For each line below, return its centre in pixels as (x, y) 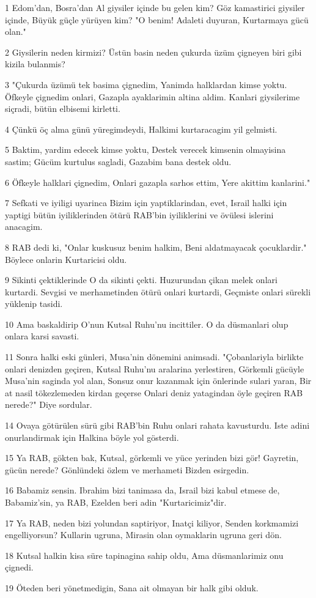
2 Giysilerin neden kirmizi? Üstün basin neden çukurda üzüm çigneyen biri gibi (153, 52)
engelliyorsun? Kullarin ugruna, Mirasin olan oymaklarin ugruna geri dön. (143, 535)
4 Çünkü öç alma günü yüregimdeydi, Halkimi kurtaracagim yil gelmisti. (141, 129)
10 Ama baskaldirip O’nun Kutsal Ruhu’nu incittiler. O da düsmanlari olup (147, 324)
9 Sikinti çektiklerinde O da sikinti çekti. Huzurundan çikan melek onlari (141, 280)
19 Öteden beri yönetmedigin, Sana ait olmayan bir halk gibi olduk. (132, 587)
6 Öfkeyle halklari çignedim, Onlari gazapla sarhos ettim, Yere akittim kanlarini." (158, 182)
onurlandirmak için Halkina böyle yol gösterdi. (92, 437)
